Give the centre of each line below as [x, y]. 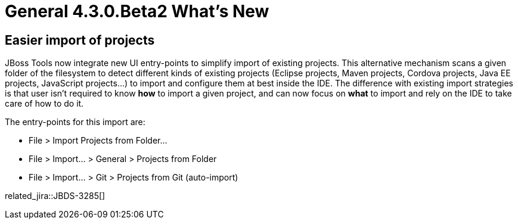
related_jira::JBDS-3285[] [55, 196]
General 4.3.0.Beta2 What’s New [137, 11]
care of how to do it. [44, 104]
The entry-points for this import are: [75, 122]
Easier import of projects [80, 40]
